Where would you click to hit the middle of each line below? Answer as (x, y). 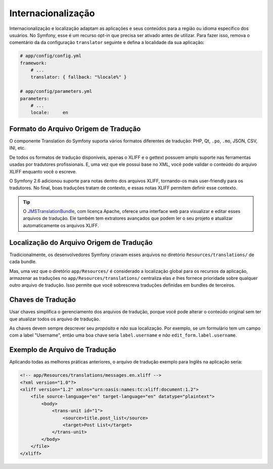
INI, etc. (17, 148)
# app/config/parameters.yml (56, 92)
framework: (33, 63)
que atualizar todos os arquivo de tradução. (55, 319)
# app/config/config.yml (51, 56)
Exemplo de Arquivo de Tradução (63, 350)
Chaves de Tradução (42, 300)
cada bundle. (23, 262)
